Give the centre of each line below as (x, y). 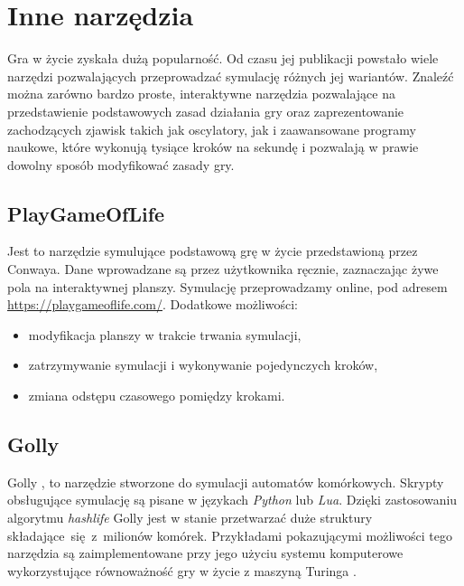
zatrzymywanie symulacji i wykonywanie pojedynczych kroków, (203, 365)
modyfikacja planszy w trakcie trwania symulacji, (165, 334)
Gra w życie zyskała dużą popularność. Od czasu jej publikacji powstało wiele (223, 58)
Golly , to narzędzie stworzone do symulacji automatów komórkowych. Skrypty (226, 482)
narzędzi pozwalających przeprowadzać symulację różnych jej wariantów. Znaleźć (231, 76)
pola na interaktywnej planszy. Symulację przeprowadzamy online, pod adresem (227, 286)
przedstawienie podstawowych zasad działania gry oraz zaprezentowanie (206, 111)
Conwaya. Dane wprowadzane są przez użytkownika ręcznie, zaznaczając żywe (223, 269)
